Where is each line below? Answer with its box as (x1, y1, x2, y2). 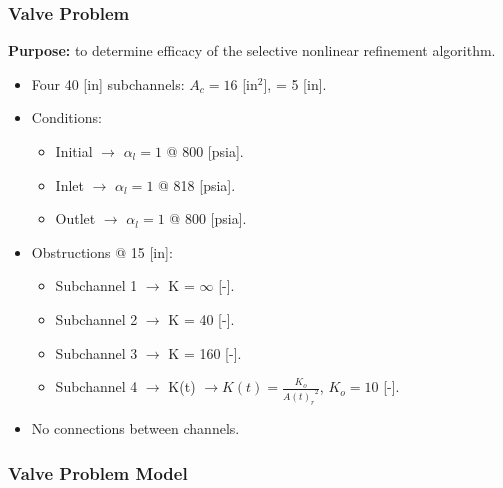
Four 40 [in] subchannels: (31, 73, 185, 94)
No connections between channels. (31, 417, 240, 438)
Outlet (55, 208, 96, 229)
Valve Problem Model (8, 460, 188, 485)
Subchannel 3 (55, 342, 138, 363)
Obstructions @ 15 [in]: (31, 241, 173, 262)
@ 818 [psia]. (158, 174, 236, 195)
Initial (55, 141, 93, 161)
